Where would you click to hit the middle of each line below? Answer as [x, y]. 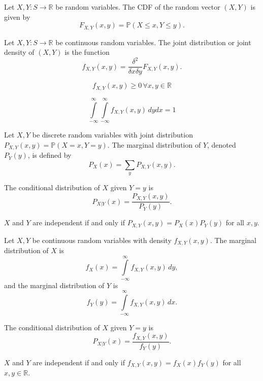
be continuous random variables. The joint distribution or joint [153, 42]
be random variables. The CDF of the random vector [138, 7]
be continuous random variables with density [102, 240]
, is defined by [50, 155]
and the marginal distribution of [54, 285]
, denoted [222, 144]
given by [17, 16]
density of [19, 52]
